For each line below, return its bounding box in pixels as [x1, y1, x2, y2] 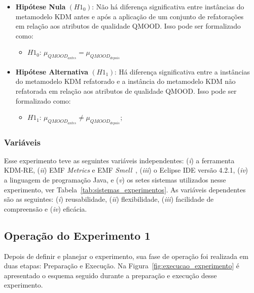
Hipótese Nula [15, 1, 66, 11]
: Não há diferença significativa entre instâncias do [92, 1, 244, 11]
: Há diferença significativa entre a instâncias [114, 66, 250, 76]
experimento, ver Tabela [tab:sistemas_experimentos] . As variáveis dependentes [4, 184, 246, 194]
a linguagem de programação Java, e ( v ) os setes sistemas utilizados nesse [4, 175, 226, 185]
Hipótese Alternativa [15, 66, 88, 76]
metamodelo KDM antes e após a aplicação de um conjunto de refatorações [15, 11, 244, 21]
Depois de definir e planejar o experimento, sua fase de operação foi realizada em [4, 251, 249, 261]
